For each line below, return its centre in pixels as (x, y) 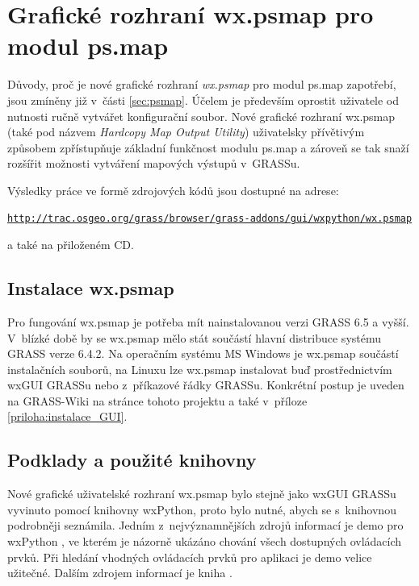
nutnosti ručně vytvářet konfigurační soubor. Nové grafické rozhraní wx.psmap (201, 116)
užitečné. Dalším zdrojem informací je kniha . (120, 573)
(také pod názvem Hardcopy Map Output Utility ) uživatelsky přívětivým (186, 132)
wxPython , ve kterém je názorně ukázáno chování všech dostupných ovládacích (205, 541)
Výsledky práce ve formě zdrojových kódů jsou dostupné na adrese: (173, 190)
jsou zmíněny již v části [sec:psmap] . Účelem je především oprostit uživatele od (203, 100)
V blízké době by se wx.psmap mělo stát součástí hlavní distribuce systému (195, 337)
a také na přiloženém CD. (71, 245)
